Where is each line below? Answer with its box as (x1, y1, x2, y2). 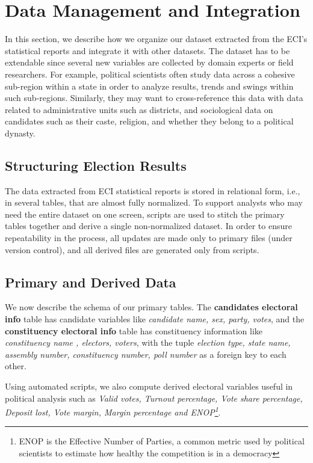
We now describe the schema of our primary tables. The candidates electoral (5, 301, 298, 313)
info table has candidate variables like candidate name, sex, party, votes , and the (5, 313, 305, 325)
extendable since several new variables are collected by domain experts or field (5, 56, 294, 69)
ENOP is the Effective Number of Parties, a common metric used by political (19, 435, 305, 447)
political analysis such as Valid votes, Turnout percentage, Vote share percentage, (5, 391, 303, 404)
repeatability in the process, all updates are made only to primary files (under (5, 231, 293, 244)
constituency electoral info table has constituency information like (5, 324, 262, 337)
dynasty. (5, 126, 36, 139)
